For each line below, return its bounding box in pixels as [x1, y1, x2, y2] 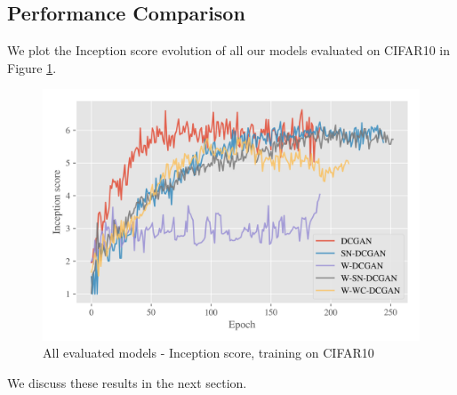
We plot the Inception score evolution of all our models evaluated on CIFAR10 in [7, 41, 451, 60]
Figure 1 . [7, 58, 57, 77]
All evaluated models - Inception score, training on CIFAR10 [43, 343, 374, 362]
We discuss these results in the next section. [7, 373, 247, 391]
